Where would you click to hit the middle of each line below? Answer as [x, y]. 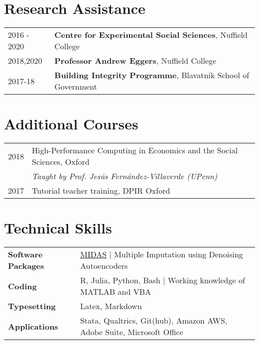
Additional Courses [71, 124]
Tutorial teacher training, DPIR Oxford [101, 191]
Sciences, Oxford [61, 162]
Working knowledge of [206, 280]
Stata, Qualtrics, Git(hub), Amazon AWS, [154, 321]
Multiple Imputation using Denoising [179, 254]
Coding [22, 286]
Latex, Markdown [111, 306]
